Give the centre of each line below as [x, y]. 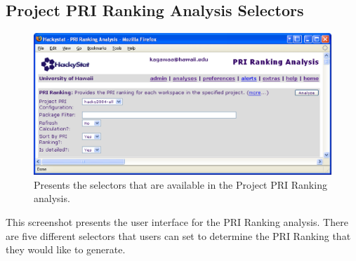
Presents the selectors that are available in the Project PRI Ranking [180, 184]
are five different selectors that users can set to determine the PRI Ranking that [178, 235]
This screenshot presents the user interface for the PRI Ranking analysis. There [177, 222]
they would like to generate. [66, 249]
